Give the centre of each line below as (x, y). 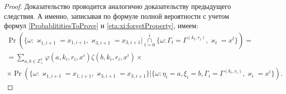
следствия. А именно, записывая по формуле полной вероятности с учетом (117, 16)
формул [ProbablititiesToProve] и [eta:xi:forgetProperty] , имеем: (101, 25)
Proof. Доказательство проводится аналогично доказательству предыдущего (118, 6)
